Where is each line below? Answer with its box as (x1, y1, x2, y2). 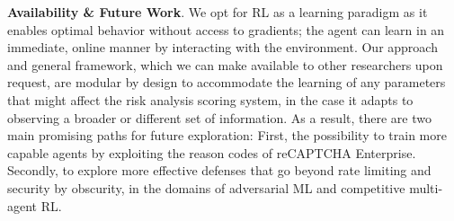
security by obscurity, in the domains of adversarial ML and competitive (7, 178, 405, 197)
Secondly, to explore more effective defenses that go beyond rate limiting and (7, 161, 432, 180)
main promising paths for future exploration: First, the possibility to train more (7, 126, 447, 145)
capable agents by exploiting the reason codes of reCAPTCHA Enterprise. (7, 143, 416, 162)
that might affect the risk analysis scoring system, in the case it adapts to (7, 90, 414, 109)
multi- (409, 178, 443, 197)
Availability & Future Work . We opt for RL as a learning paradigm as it (7, 3, 428, 21)
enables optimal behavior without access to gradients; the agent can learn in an (7, 20, 445, 39)
